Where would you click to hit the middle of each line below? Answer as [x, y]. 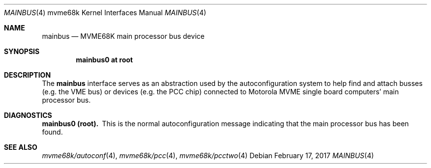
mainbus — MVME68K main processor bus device [123, 36]
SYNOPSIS [22, 51]
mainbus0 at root [104, 60]
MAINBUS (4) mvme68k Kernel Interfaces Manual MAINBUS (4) [105, 13]
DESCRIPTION [28, 75]
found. [52, 132]
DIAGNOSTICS [28, 115]
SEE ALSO [21, 147]
